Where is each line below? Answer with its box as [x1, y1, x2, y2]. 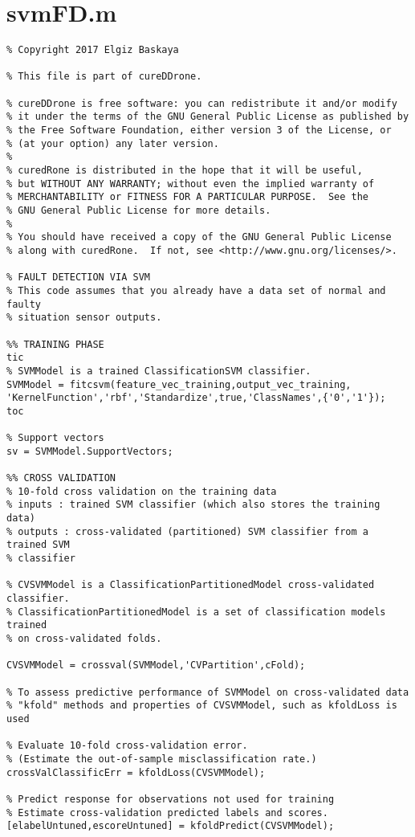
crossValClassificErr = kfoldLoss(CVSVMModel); [6, 766, 266, 778]
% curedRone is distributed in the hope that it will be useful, [6, 165, 363, 177]
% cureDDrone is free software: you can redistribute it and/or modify [6, 97, 397, 109]
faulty [6, 298, 41, 310]
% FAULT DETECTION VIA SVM [6, 272, 150, 284]
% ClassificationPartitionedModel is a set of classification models [6, 606, 386, 618]
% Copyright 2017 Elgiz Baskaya [6, 44, 179, 56]
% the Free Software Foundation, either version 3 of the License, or [6, 125, 392, 137]
